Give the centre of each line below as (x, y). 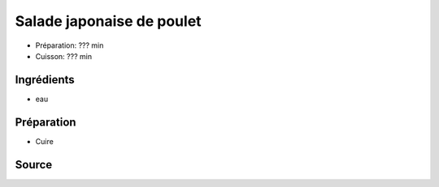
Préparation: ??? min (70, 45)
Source (34, 165)
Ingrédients (45, 80)
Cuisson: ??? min (64, 56)
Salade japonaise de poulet (109, 21)
